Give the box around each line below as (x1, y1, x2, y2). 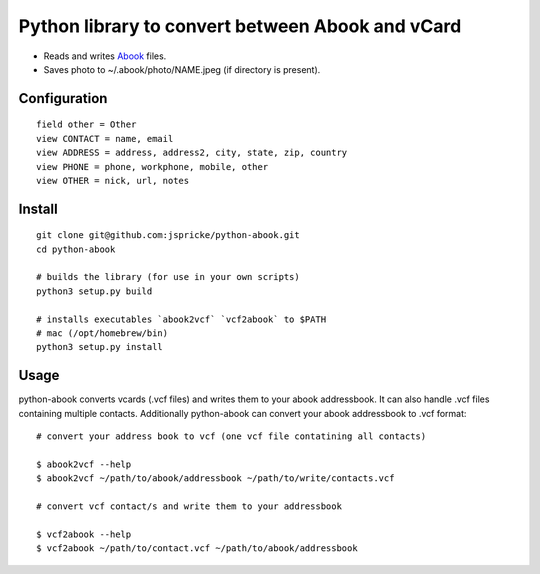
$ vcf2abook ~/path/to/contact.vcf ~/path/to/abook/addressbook (36, 543, 359, 554)
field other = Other (36, 119, 137, 130)
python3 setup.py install (36, 341, 164, 353)
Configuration (18, 90, 108, 107)
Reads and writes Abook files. (43, 50, 167, 62)
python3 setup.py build (36, 285, 153, 297)
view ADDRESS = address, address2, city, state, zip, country (36, 147, 348, 159)
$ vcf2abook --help (36, 528, 132, 540)
